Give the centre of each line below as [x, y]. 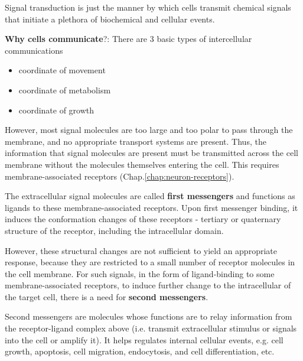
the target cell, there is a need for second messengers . [107, 296]
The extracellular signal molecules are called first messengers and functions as [150, 196]
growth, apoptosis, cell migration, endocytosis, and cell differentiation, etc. [140, 351]
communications [34, 50]
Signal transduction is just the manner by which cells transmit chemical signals [148, 7]
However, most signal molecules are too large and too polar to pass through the [149, 130]
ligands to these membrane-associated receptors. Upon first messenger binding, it [151, 207]
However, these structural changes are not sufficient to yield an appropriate [141, 250]
